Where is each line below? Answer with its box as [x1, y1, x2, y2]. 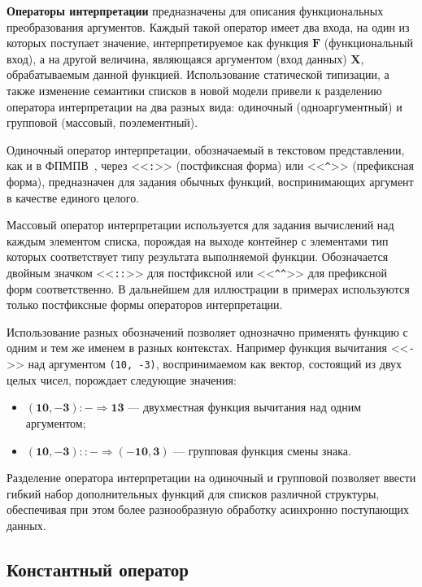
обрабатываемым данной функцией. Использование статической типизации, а [7, 66, 389, 83]
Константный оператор [7, 556, 189, 581]
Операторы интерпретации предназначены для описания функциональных [7, 2, 384, 19]
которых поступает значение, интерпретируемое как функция [7, 34, 309, 51]
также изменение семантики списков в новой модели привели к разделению [7, 81, 382, 98]
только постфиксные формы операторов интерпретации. [7, 296, 283, 313]
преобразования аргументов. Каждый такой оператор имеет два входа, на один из [7, 18, 410, 35]
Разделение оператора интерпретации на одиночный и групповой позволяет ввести [7, 469, 416, 486]
